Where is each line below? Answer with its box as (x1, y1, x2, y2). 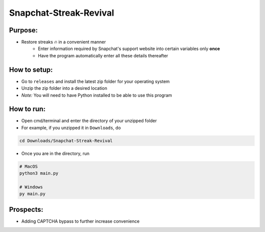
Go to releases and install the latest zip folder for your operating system (21, 78, 170, 84)
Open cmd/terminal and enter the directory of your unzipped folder (21, 118, 157, 124)
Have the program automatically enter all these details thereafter (38, 52, 168, 58)
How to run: (9, 105, 46, 113)
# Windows (19, 184, 43, 190)
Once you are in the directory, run (21, 150, 90, 156)
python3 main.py (19, 171, 59, 176)
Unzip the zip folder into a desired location (21, 85, 107, 91)
